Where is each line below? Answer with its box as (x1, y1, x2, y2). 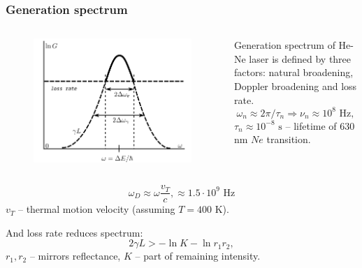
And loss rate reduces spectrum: (6, 225, 143, 239)
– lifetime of (285, 118, 337, 133)
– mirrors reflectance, (29, 248, 121, 263)
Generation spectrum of (233, 38, 335, 52)
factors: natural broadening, (233, 65, 354, 80)
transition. (266, 132, 311, 147)
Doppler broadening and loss (233, 79, 357, 93)
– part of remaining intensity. (135, 248, 261, 263)
